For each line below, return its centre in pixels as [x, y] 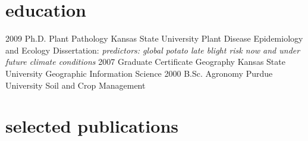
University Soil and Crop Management [76, 85]
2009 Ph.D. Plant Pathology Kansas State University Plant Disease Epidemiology [154, 38]
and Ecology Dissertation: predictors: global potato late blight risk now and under [153, 50]
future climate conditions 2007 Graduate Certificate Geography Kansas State [145, 62]
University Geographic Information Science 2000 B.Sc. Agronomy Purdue [139, 73]
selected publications [92, 126]
